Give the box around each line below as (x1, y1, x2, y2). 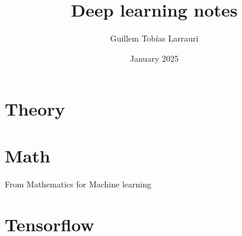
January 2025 (130, 52, 179, 64)
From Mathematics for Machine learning (5, 177, 151, 190)
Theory (5, 97, 65, 121)
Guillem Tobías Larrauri (110, 32, 199, 44)
